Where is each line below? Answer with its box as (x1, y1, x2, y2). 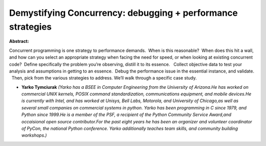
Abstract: (9, 38, 29, 44)
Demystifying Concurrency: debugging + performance (9, 7, 238, 18)
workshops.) (21, 132, 47, 138)
